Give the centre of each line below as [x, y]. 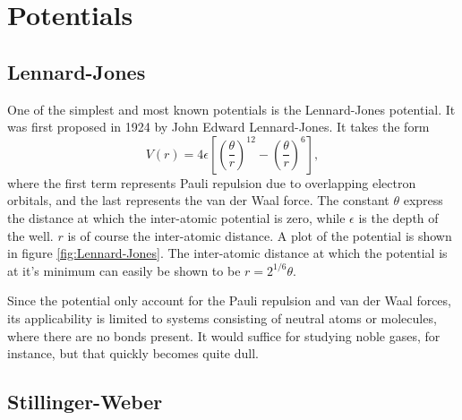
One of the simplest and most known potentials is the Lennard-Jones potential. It [231, 109]
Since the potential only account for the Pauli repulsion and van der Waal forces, [229, 300]
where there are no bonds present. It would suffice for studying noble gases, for [224, 335]
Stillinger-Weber [85, 402]
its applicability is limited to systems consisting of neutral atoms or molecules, [222, 317]
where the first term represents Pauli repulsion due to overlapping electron [212, 182]
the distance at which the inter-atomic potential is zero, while [176, 217]
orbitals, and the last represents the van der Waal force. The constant [198, 200]
